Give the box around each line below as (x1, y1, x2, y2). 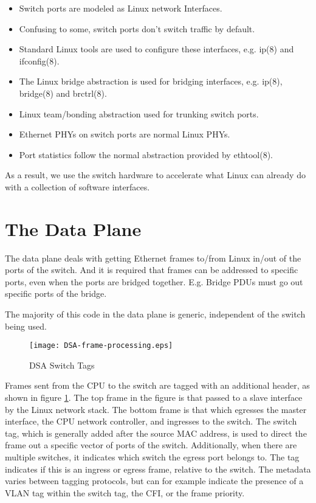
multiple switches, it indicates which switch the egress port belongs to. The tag (5, 451, 300, 463)
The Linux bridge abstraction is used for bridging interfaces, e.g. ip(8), (19, 75, 283, 88)
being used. (5, 319, 47, 332)
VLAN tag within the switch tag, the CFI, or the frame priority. (5, 486, 245, 499)
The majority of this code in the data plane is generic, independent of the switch (5, 308, 306, 321)
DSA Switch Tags (29, 358, 95, 371)
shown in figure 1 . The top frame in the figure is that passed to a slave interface (5, 391, 303, 404)
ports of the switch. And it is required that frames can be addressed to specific (5, 263, 298, 276)
